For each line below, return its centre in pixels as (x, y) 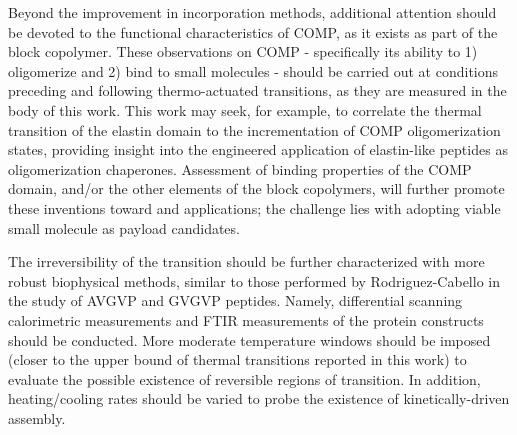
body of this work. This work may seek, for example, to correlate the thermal (245, 109)
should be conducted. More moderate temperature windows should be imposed (249, 339)
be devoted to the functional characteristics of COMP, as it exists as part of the (253, 31)
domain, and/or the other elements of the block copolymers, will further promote (256, 188)
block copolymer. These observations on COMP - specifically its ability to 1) (243, 51)
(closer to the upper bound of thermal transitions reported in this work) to (237, 359)
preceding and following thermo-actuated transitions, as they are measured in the (257, 90)
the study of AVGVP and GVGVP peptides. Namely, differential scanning (235, 300)
